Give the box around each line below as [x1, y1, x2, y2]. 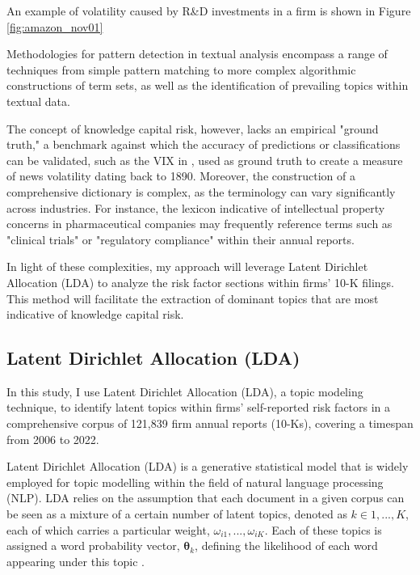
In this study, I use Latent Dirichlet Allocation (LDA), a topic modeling [6, 383, 363, 400]
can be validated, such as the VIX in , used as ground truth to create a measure [6, 151, 403, 168]
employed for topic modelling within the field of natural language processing [6, 473, 384, 490]
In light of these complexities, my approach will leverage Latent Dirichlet [6, 258, 368, 275]
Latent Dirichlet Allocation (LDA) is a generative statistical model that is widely [6, 458, 409, 475]
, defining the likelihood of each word [195, 537, 378, 554]
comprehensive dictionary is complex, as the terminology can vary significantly [6, 183, 396, 200]
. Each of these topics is [264, 521, 382, 538]
